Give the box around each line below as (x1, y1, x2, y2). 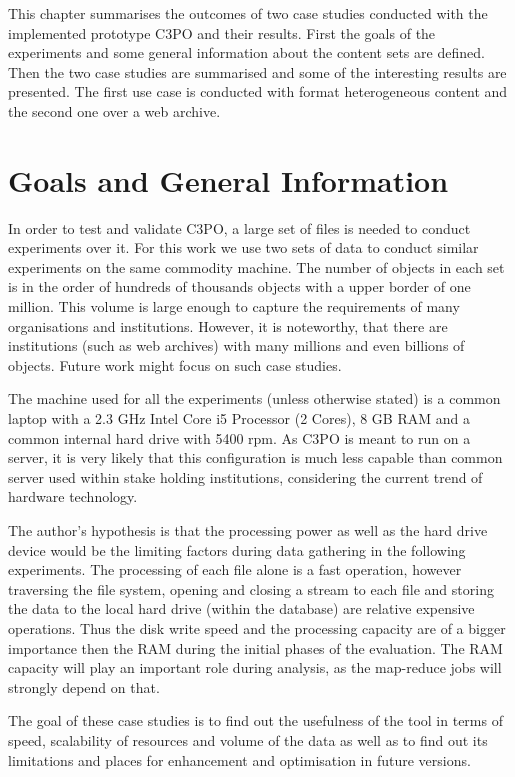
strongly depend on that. (8, 676, 160, 697)
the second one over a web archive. (8, 100, 221, 121)
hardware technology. (8, 486, 138, 507)
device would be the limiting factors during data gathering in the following (8, 539, 466, 560)
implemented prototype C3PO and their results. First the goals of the (8, 22, 436, 43)
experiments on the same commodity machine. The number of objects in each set (8, 256, 505, 277)
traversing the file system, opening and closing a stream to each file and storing (8, 578, 494, 599)
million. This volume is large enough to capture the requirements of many (8, 296, 460, 317)
